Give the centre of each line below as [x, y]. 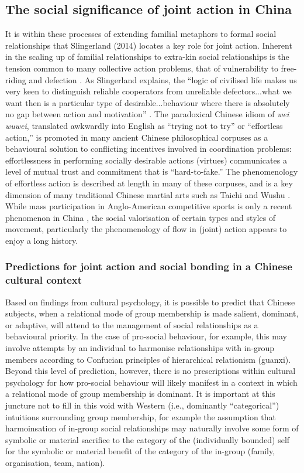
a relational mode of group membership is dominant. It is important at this [140, 394]
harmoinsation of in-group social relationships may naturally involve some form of [152, 428]
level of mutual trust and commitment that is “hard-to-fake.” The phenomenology [152, 171]
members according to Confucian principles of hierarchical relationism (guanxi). [148, 359]
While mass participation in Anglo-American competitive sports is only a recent [149, 206]
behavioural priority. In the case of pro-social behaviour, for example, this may [146, 336]
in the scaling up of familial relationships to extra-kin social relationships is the [147, 57]
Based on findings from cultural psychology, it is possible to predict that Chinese [150, 302]
